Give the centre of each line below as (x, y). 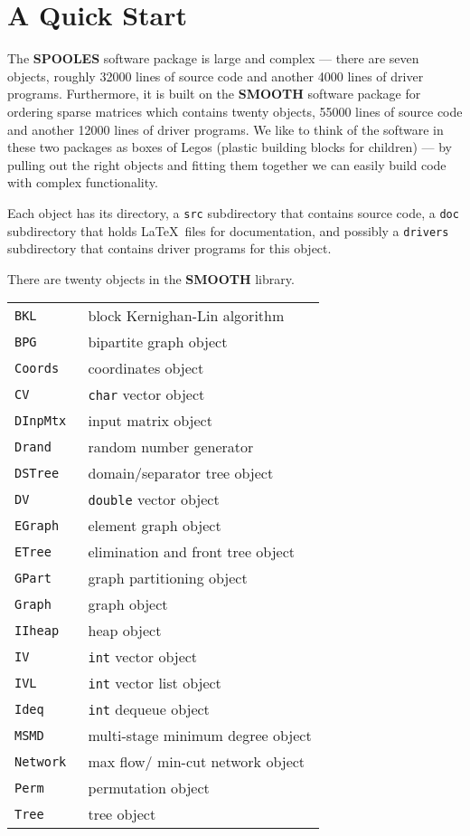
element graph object (155, 526)
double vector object (154, 499)
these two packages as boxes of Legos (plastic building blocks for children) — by (230, 147)
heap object (125, 631)
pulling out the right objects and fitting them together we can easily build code (227, 164)
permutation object (149, 788)
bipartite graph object (158, 342)
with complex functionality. (83, 182)
